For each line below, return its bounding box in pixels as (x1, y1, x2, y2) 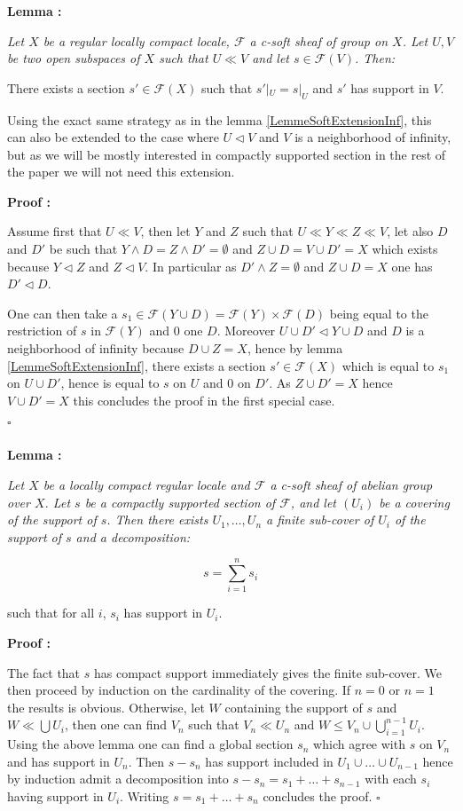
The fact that (7, 663, 81, 681)
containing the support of (224, 697, 363, 716)
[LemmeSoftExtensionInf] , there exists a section (7, 356, 266, 374)
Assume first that (7, 222, 102, 240)
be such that (49, 240, 118, 258)
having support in (7, 786, 104, 805)
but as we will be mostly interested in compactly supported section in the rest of (7, 145, 446, 163)
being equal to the (329, 303, 428, 322)
